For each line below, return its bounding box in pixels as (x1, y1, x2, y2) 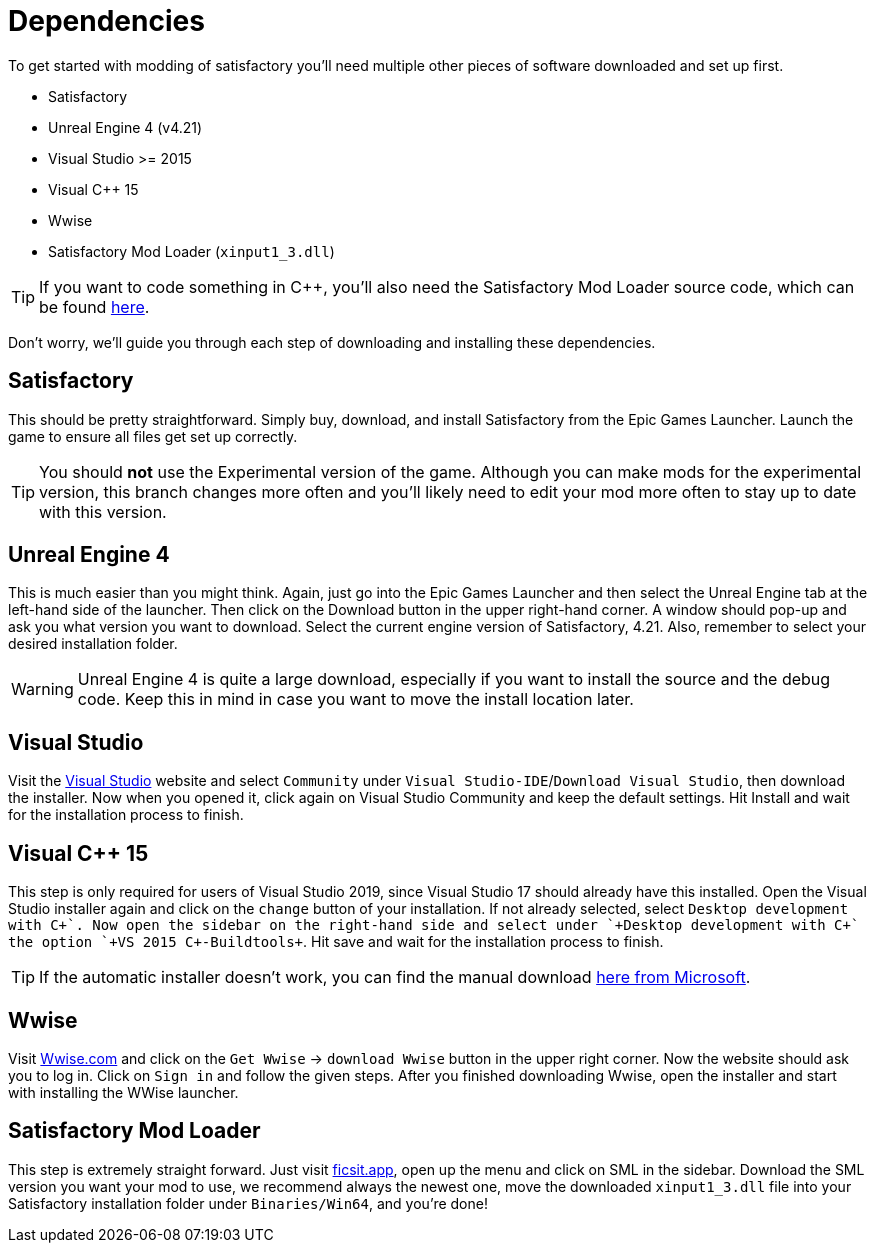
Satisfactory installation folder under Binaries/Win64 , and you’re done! (8, 1194, 488, 1212)
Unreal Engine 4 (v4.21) (48, 118, 203, 136)
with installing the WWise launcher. (8, 1083, 239, 1101)
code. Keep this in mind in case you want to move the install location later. (77, 689, 634, 710)
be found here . (39, 296, 150, 317)
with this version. (39, 501, 167, 522)
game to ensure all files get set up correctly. (8, 427, 298, 445)
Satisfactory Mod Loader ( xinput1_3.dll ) (48, 242, 335, 260)
